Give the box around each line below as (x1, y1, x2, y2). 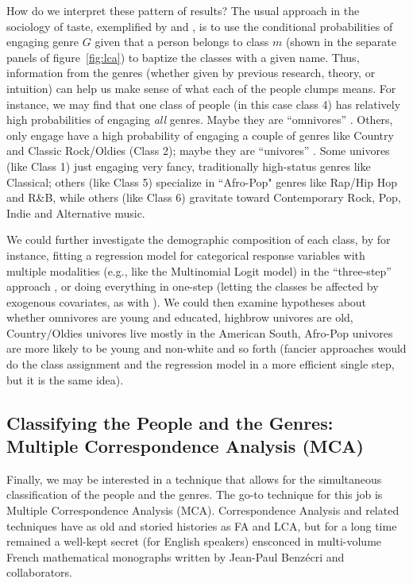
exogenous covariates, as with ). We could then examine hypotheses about (6, 293, 367, 310)
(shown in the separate (285, 33, 396, 50)
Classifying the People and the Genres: (6, 410, 334, 434)
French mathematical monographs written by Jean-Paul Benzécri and (6, 548, 345, 565)
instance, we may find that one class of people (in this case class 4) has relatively (6, 95, 401, 112)
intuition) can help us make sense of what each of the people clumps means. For (6, 79, 396, 96)
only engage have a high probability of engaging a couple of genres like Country (6, 126, 394, 143)
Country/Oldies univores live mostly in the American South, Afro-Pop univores (6, 324, 393, 341)
